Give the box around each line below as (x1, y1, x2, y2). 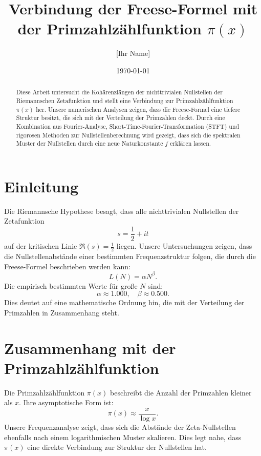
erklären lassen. (170, 139, 211, 148)
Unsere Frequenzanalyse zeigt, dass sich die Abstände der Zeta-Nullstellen (4, 421, 236, 432)
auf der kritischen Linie (4, 241, 77, 251)
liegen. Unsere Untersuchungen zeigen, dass (116, 241, 252, 251)
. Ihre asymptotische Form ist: (19, 397, 114, 408)
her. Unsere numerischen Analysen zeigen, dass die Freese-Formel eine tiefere (36, 105, 241, 113)
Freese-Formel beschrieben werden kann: (4, 261, 130, 271)
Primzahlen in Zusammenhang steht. (4, 307, 119, 318)
